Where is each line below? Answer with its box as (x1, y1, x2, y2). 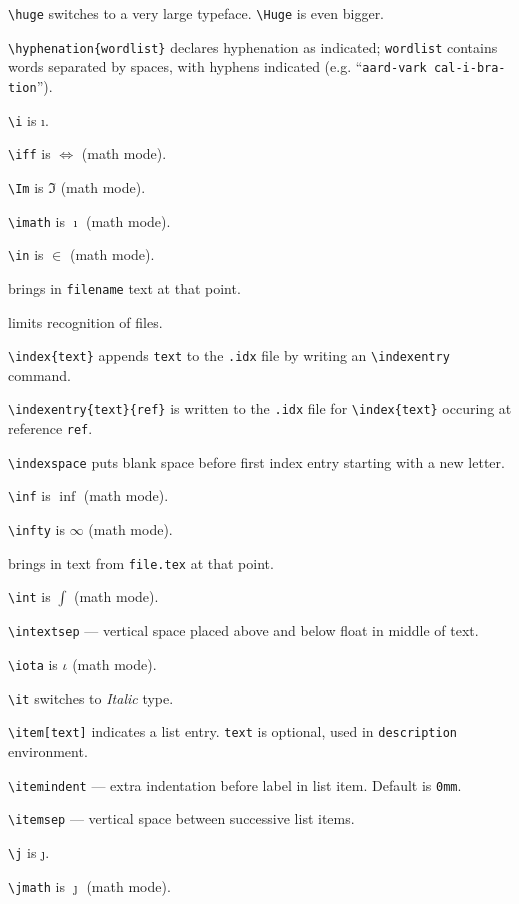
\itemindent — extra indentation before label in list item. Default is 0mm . (8, 774, 462, 795)
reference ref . (8, 418, 93, 439)
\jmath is (8, 875, 66, 896)
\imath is (8, 210, 66, 231)
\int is (8, 586, 51, 607)
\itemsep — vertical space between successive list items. (8, 808, 355, 829)
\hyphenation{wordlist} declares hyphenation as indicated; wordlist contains (8, 36, 498, 57)
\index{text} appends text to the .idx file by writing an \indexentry (8, 345, 450, 366)
